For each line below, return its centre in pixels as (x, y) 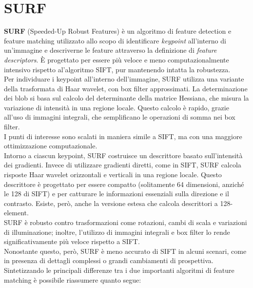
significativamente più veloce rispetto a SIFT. (72, 241)
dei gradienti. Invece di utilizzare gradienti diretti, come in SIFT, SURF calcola (123, 165)
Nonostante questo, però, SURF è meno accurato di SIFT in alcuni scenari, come (125, 251)
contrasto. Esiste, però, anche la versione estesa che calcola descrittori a (111, 203)
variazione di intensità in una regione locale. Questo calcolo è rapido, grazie (117, 107)
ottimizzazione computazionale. (51, 146)
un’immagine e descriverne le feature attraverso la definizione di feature (110, 50)
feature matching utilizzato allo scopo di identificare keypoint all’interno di (115, 40)
